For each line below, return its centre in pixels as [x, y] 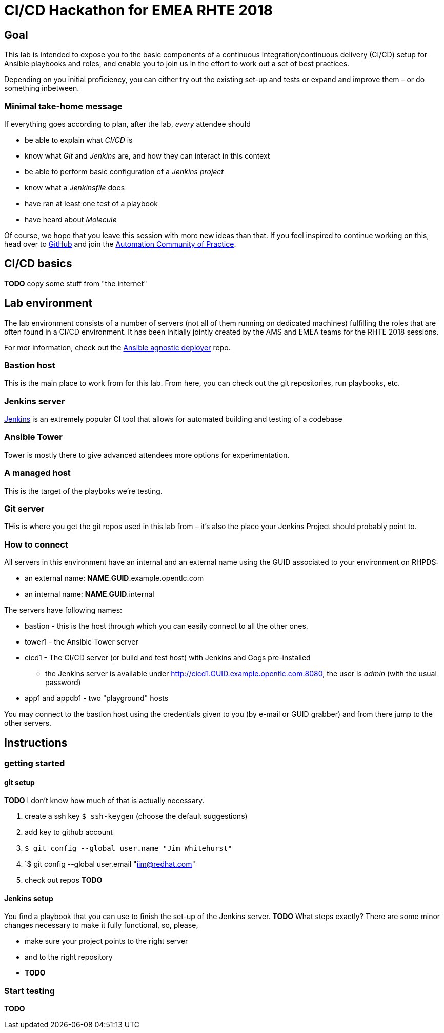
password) [63, 683]
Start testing [29, 991]
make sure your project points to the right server [106, 941]
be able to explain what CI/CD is [79, 140]
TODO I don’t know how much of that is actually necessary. [104, 801]
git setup [19, 782]
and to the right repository [69, 957]
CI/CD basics [38, 264]
